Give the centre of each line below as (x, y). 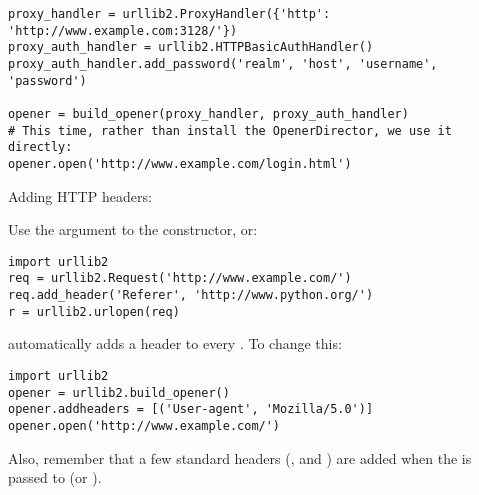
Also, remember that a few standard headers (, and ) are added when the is (240, 457)
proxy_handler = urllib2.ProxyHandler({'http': (169, 14)
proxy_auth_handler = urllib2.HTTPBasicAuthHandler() (191, 47)
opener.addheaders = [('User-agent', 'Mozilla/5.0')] (191, 409)
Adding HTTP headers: (80, 195)
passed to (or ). (55, 477)
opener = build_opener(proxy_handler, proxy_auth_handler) (208, 113)
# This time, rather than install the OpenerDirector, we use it (230, 130)
